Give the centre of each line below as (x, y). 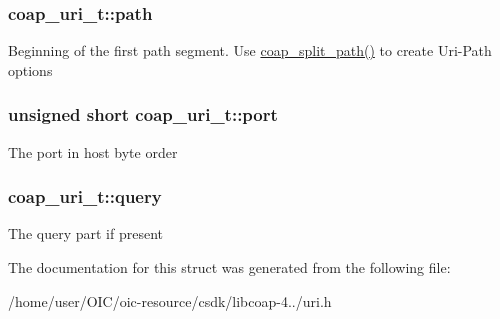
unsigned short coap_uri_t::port (143, 114)
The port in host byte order (93, 151)
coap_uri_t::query (85, 196)
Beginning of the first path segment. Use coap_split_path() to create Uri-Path (250, 50)
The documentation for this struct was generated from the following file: (229, 267)
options (30, 69)
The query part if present (85, 233)
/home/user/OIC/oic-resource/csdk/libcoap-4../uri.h (170, 300)
